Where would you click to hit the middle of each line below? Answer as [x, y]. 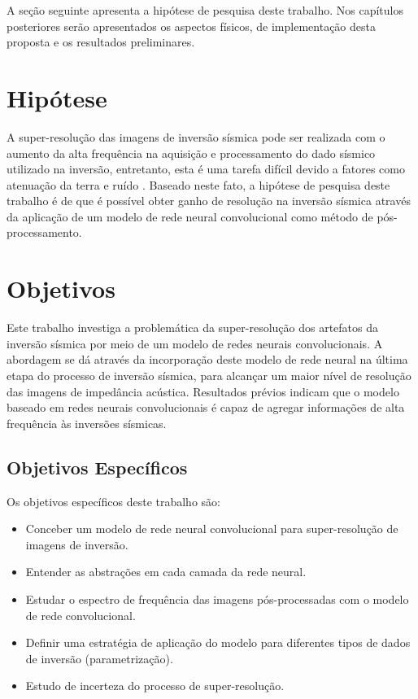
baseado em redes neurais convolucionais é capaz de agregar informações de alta [206, 407]
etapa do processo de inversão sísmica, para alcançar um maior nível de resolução [209, 375]
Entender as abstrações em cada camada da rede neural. [166, 572]
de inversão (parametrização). [99, 658]
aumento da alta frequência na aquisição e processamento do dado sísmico [191, 153]
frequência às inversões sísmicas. [87, 423]
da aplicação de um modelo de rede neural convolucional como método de [190, 216]
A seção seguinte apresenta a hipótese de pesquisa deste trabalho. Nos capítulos [205, 10]
